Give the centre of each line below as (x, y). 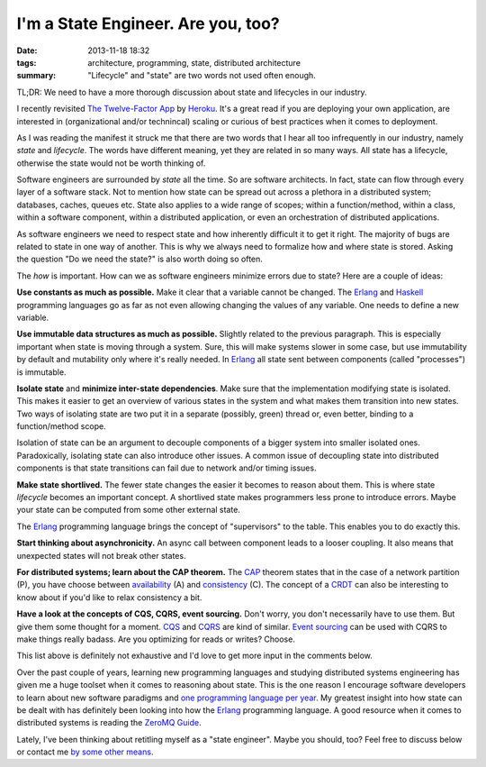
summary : (36, 76)
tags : (27, 62)
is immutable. (41, 372)
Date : (27, 50)
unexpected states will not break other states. (101, 555)
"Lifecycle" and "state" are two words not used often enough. (202, 76)
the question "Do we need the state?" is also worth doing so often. (139, 259)
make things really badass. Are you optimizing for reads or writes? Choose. (156, 639)
